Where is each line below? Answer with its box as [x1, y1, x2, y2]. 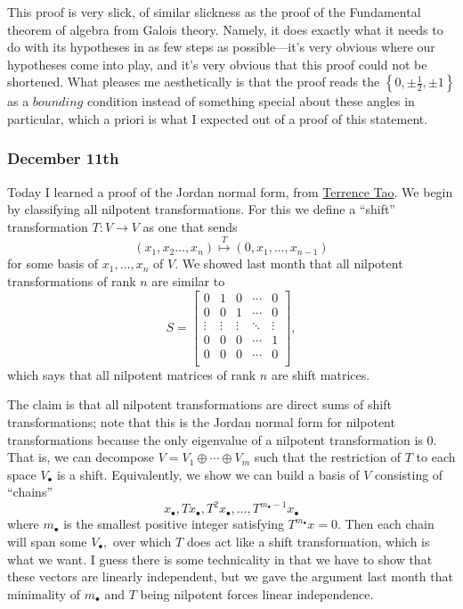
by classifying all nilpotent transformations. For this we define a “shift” [7, 200, 395, 218]
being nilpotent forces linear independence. [140, 584, 374, 603]
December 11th [7, 147, 119, 169]
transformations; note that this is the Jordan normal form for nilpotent [7, 412, 395, 431]
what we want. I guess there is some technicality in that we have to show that [7, 549, 433, 568]
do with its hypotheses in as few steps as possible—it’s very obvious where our [7, 37, 435, 56]
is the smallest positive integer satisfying [63, 514, 284, 533]
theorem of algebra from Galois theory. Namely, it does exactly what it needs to [7, 20, 443, 38]
